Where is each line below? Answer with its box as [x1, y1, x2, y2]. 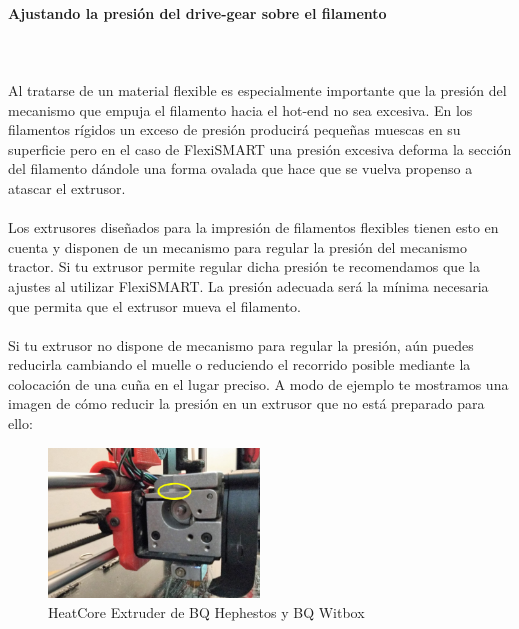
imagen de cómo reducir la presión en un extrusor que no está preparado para [8, 393, 485, 414]
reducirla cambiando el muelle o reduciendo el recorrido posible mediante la [8, 354, 471, 375]
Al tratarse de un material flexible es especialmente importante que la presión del [8, 79, 507, 100]
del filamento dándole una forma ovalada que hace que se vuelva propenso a [8, 158, 473, 179]
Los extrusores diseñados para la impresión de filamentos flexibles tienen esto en [8, 217, 499, 238]
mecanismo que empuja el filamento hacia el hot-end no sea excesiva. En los [8, 99, 473, 120]
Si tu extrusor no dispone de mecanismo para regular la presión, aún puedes [8, 334, 474, 355]
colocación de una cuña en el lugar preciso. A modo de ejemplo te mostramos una [8, 373, 509, 394]
